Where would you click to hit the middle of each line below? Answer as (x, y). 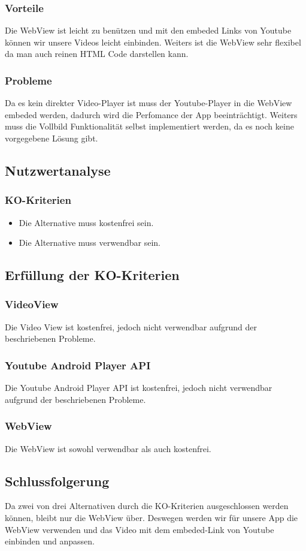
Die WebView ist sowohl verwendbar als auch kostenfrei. (108, 448)
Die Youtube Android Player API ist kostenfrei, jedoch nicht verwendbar (139, 388)
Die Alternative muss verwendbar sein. (90, 243)
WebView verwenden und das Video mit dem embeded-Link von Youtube (140, 529)
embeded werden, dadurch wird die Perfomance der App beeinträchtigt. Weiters (151, 114)
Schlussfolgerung (57, 481)
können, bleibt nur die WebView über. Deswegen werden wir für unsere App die (152, 517)
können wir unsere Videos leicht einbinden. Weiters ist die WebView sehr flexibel (153, 42)
